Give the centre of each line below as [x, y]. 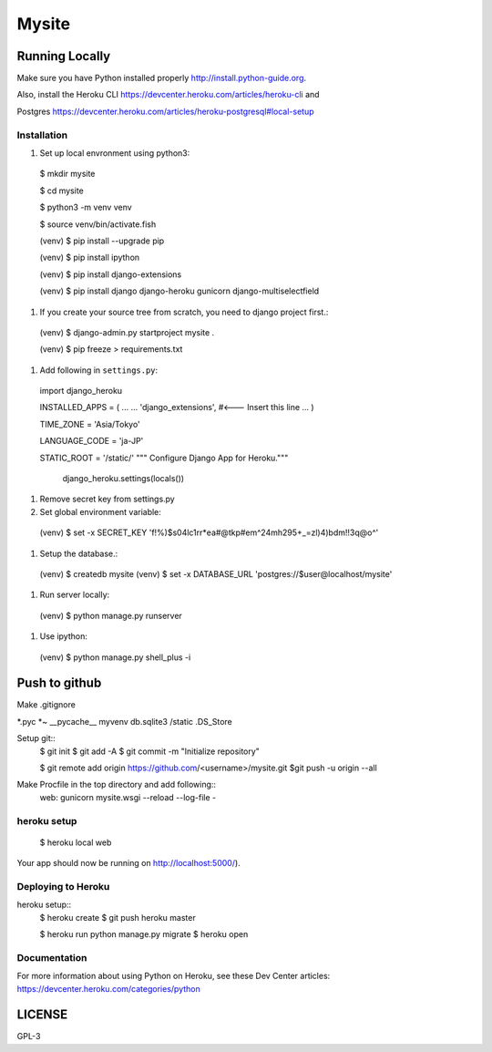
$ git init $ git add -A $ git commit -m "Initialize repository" [149, 751]
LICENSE [42, 1015]
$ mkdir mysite [67, 174]
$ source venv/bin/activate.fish [98, 224]
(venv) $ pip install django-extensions [111, 274]
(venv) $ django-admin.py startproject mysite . [127, 332]
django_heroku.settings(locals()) [123, 479]
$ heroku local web [76, 842]
